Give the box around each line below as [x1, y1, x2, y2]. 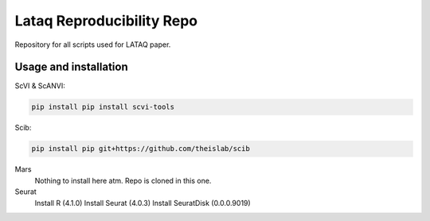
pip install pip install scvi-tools [31, 103, 175, 111]
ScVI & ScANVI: [14, 81, 65, 91]
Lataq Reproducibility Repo [14, 12, 198, 29]
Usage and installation [14, 60, 128, 74]
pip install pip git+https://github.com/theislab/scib [31, 144, 250, 153]
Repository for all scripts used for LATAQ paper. [14, 40, 171, 49]
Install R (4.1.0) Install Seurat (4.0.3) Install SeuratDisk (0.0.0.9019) [34, 198, 251, 207]
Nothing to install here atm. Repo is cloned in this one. [34, 176, 212, 185]
